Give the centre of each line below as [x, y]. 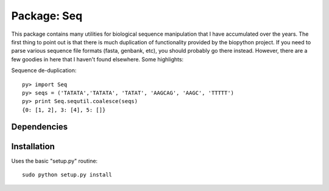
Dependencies [40, 127]
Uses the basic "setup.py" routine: [54, 161]
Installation [33, 146]
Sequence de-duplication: [44, 70]
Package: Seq [47, 16]
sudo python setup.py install [67, 175]
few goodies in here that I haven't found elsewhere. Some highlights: [97, 59]
